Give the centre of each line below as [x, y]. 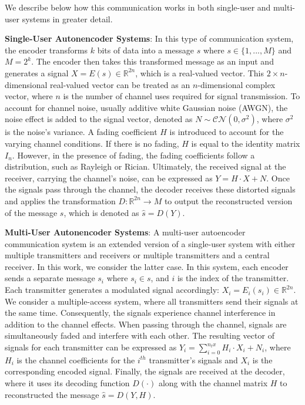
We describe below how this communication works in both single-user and [138, 7]
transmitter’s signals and [193, 360]
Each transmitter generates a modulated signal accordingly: [112, 290]
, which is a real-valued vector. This [200, 72]
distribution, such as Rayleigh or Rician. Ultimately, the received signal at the [145, 166]
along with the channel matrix [213, 383]
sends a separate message [50, 278]
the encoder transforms [46, 50]
